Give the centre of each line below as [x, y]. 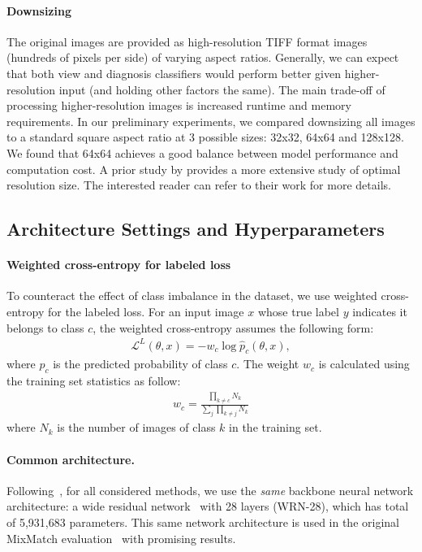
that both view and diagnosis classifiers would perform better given [174, 73]
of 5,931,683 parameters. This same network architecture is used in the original [203, 522]
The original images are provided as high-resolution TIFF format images [187, 41]
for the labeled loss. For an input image [146, 311]
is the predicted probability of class [140, 364]
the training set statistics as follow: [94, 381]
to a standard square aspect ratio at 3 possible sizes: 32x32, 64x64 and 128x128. [205, 137]
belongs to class [45, 327]
